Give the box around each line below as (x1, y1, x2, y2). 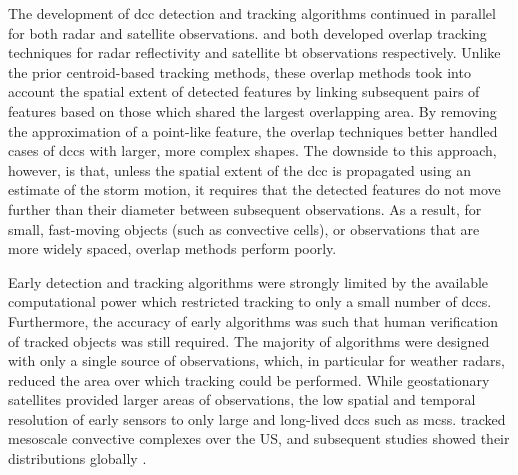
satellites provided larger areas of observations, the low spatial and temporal (8, 389, 476, 410)
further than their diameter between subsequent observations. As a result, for (8, 198, 482, 219)
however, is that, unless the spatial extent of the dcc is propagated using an (8, 159, 471, 180)
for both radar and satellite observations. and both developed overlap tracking (8, 22, 487, 43)
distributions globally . (8, 448, 147, 469)
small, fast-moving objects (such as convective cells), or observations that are (8, 218, 480, 239)
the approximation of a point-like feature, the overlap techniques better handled (8, 120, 498, 141)
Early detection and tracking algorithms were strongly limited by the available (8, 271, 489, 292)
